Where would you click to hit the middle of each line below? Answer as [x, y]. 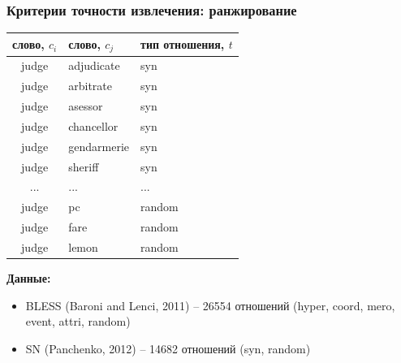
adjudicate [94, 65]
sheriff [84, 166]
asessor [86, 106]
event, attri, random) [78, 321]
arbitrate [91, 86]
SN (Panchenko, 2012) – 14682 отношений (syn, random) [168, 348]
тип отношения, [183, 44]
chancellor [93, 125]
